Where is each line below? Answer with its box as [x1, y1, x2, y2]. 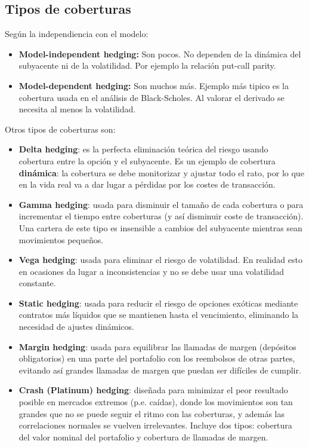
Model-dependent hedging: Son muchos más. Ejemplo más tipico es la [18, 79, 289, 91]
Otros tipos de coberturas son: [5, 123, 116, 135]
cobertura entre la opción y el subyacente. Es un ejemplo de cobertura [18, 154, 276, 167]
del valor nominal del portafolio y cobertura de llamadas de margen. [18, 430, 268, 443]
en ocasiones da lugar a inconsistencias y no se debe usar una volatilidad [18, 265, 285, 277]
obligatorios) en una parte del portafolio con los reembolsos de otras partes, [18, 352, 295, 365]
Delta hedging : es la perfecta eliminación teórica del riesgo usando [18, 143, 268, 155]
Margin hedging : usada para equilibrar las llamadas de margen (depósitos [18, 340, 296, 353]
